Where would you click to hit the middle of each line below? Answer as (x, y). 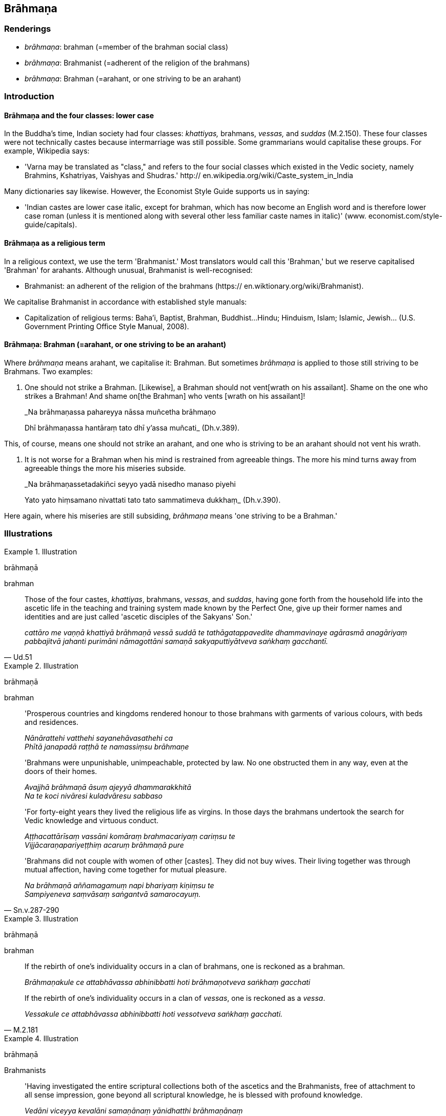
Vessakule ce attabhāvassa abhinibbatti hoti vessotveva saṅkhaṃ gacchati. (154, 1014)
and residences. (52, 722)
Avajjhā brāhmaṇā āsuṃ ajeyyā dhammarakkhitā (108, 787)
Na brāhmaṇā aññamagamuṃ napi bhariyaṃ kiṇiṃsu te (119, 885)
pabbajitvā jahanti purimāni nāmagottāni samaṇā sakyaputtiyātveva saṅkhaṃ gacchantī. (176, 641)
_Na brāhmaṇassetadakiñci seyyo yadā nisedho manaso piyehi (130, 484)
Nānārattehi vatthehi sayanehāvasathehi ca (99, 738)
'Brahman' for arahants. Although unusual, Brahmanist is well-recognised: (128, 270)
